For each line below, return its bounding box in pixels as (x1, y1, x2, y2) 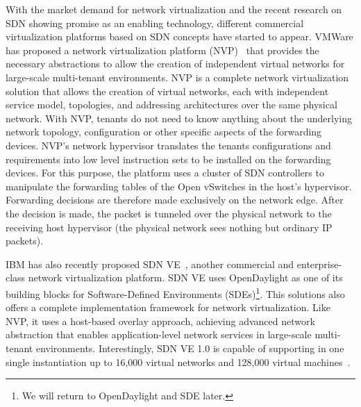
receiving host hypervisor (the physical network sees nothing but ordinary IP (6, 219, 333, 234)
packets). (6, 233, 44, 248)
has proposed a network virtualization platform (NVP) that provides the (6, 42, 319, 57)
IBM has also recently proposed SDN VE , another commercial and (6, 256, 294, 271)
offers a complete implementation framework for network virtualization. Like (6, 300, 330, 315)
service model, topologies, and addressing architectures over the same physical (6, 97, 337, 112)
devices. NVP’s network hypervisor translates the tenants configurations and (6, 138, 331, 152)
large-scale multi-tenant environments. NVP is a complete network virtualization (6, 69, 349, 84)
